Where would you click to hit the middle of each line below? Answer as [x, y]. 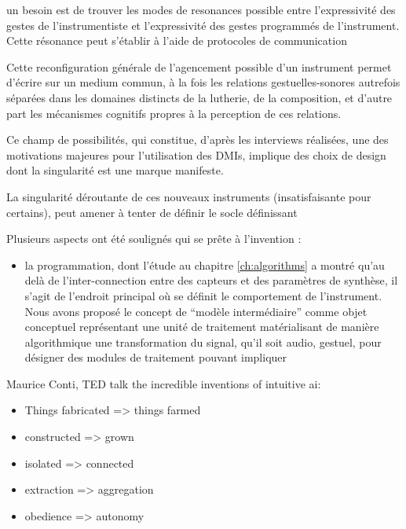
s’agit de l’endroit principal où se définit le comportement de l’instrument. [203, 295]
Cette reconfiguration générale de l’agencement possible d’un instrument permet [199, 66]
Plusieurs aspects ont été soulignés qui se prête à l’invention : [154, 239]
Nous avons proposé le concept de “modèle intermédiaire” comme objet [196, 311]
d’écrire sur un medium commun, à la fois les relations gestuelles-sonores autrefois [203, 82]
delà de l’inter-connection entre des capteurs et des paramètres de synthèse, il [211, 280]
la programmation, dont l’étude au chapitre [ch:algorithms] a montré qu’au [205, 264]
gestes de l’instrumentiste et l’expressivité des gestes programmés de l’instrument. [203, 25]
